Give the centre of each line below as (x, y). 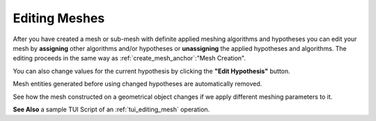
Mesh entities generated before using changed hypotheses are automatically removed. (138, 84)
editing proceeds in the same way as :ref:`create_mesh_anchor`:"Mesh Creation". (130, 58)
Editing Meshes (59, 18)
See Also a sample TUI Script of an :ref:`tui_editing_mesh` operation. (111, 109)
